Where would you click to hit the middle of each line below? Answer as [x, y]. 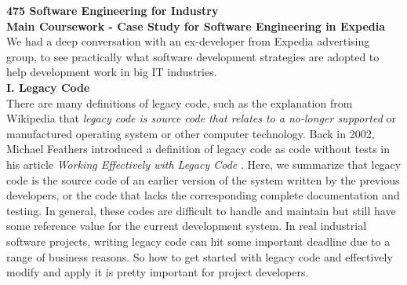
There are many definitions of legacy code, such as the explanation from [180, 102]
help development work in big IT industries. [112, 72]
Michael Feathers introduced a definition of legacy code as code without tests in [198, 149]
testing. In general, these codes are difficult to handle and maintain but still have [201, 210]
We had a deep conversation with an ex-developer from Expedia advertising [188, 41]
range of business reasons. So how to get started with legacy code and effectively [200, 256]
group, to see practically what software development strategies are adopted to [193, 56]
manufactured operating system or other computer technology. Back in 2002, [191, 133]
